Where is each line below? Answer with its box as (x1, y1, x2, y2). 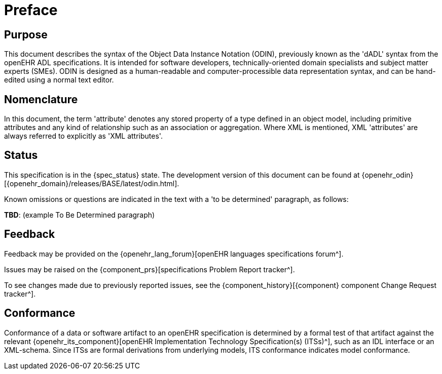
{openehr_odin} (361, 170, 414, 179)
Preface (4, 2, 58, 19)
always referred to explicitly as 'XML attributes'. (4, 132, 163, 141)
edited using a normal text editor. (4, 75, 114, 85)
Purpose (4, 28, 48, 41)
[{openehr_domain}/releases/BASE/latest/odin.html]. (4, 179, 179, 188)
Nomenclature (4, 93, 78, 106)
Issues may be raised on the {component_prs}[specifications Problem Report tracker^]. (4, 265, 295, 274)
